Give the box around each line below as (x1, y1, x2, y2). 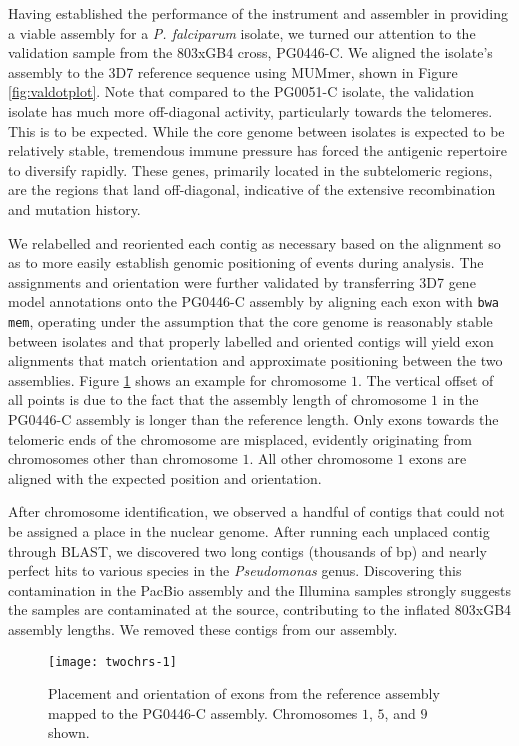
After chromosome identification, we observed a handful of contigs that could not (8, 501, 505, 522)
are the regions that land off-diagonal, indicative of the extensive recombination (8, 179, 496, 200)
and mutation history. (8, 198, 141, 219)
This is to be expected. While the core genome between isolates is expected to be (8, 120, 505, 141)
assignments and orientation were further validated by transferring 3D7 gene (8, 271, 476, 292)
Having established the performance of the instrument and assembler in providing (8, 3, 508, 23)
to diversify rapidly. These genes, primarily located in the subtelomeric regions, (8, 159, 493, 180)
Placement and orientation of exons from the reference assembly (48, 683, 440, 704)
